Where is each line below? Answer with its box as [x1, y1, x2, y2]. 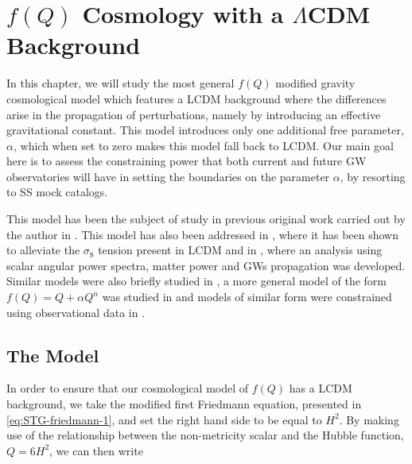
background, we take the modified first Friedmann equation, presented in [6, 396, 362, 412]
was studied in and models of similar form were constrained [102, 288, 392, 305]
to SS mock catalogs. [6, 184, 108, 200]
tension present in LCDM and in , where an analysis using [98, 242, 383, 258]
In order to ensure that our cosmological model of [6, 380, 249, 396]
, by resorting [340, 168, 406, 184]
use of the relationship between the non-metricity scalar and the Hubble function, [6, 427, 404, 443]
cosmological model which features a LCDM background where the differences [6, 90, 387, 106]
